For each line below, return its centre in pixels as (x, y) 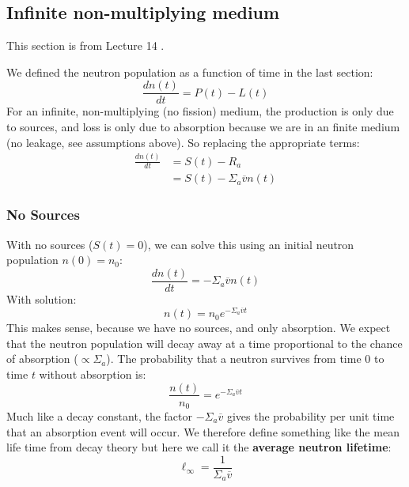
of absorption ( (42, 359)
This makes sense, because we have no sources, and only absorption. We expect (199, 328)
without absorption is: (93, 374)
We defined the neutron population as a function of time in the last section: (190, 72)
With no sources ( (50, 244)
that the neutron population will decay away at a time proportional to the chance (204, 343)
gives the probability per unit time (311, 416)
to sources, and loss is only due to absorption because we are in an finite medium (203, 127)
